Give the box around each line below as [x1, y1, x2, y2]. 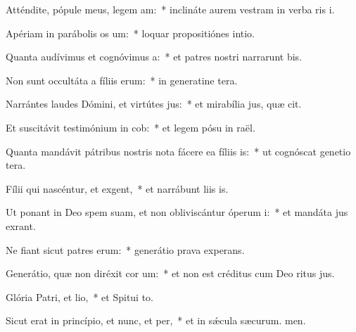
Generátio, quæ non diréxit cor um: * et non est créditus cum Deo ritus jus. [6, 266, 335, 281]
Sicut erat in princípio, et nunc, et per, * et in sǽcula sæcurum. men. [6, 313, 306, 328]
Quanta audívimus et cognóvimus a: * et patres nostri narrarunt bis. [6, 49, 302, 64]
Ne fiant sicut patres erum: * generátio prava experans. [6, 242, 245, 257]
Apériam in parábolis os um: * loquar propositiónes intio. [6, 25, 255, 40]
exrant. [6, 218, 36, 233]
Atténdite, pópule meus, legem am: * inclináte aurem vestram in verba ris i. [6, 2, 335, 16]
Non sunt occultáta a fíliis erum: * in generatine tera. [6, 72, 238, 87]
